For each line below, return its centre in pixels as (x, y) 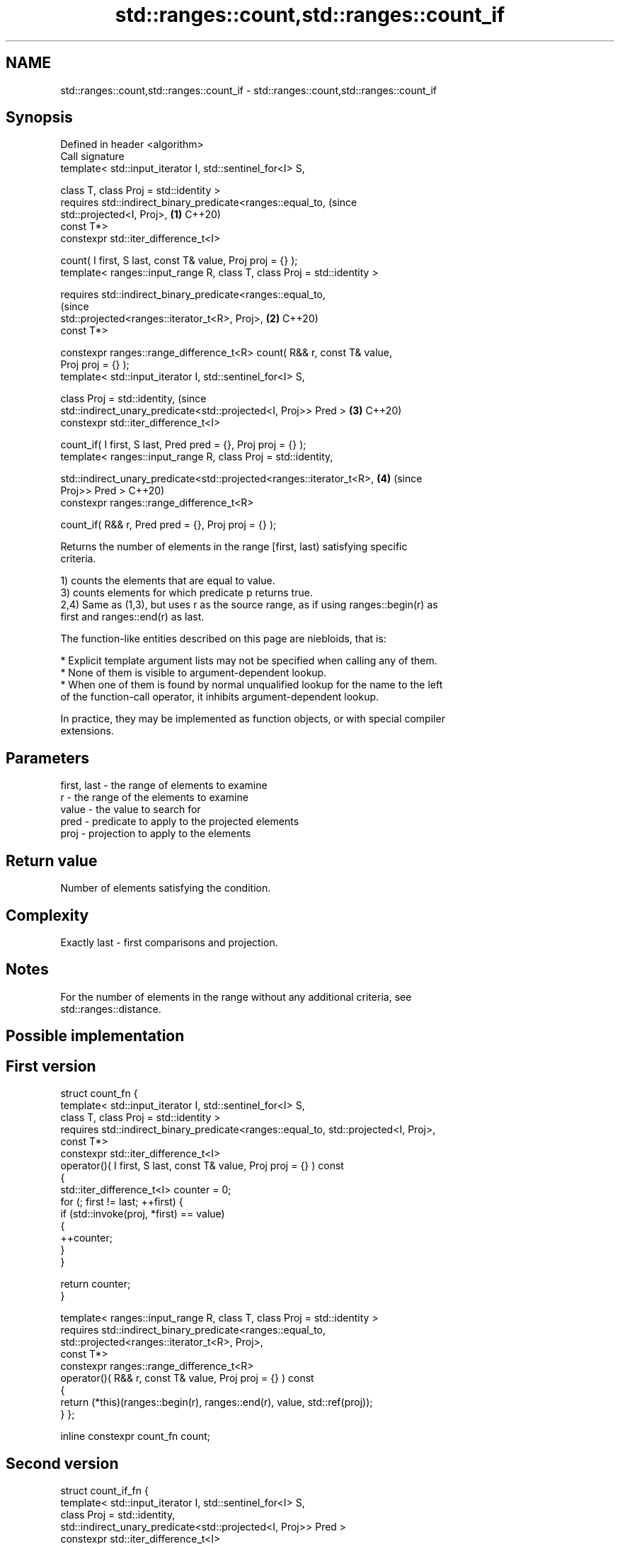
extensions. (87, 731)
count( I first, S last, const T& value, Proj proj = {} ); (179, 261)
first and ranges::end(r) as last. (132, 617)
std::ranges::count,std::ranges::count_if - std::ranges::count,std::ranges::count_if (249, 90)
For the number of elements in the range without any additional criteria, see (236, 997)
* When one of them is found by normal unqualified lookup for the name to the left (252, 685)
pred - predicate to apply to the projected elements (180, 822)
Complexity (47, 915)
